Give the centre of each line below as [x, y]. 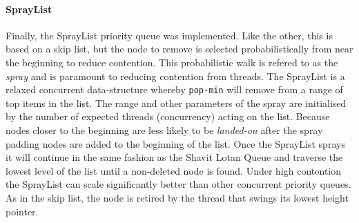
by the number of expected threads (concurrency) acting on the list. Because [168, 116]
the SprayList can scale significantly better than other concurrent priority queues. [178, 184]
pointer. [22, 211]
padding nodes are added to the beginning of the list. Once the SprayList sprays [175, 143]
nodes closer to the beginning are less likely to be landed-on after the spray [164, 130]
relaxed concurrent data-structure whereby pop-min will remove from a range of [174, 89]
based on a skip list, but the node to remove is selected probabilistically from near [179, 49]
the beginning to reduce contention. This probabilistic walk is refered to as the [172, 62]
